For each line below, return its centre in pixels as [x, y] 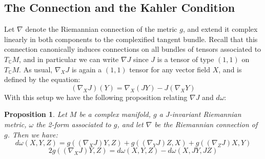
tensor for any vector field [170, 69]
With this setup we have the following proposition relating [96, 97]
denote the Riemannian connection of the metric [101, 29]
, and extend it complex [220, 29]
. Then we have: [33, 134]
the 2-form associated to [74, 124]
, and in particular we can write [69, 59]
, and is [230, 69]
